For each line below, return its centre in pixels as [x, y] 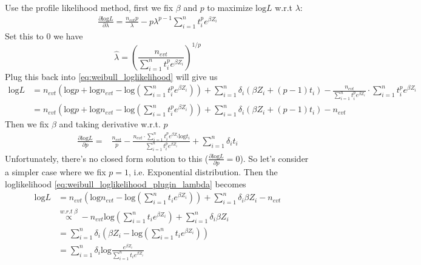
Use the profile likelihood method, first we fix [89, 7]
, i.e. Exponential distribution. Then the [203, 172]
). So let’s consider [274, 158]
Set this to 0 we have [44, 35]
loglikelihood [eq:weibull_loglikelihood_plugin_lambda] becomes [126, 183]
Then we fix [27, 124]
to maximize [230, 7]
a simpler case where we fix [56, 172]
